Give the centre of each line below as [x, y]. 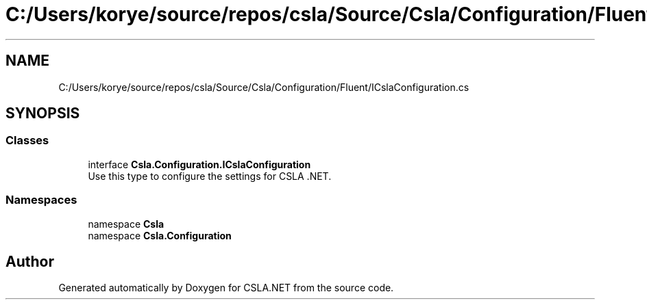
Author [30, 261]
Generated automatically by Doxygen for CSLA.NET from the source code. [226, 288]
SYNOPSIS [43, 114]
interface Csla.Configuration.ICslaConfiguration [199, 164]
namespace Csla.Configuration [160, 235]
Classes [27, 141]
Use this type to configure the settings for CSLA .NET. [210, 176]
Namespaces [41, 200]
